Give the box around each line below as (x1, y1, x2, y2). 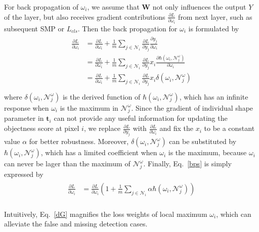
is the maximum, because (168, 147, 247, 158)
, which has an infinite (179, 91, 248, 102)
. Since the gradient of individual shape (131, 102, 253, 113)
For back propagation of (4, 2, 78, 12)
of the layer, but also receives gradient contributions (4, 11, 165, 22)
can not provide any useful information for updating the (54, 113, 228, 123)
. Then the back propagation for (77, 23, 178, 33)
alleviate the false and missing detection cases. (4, 218, 148, 229)
